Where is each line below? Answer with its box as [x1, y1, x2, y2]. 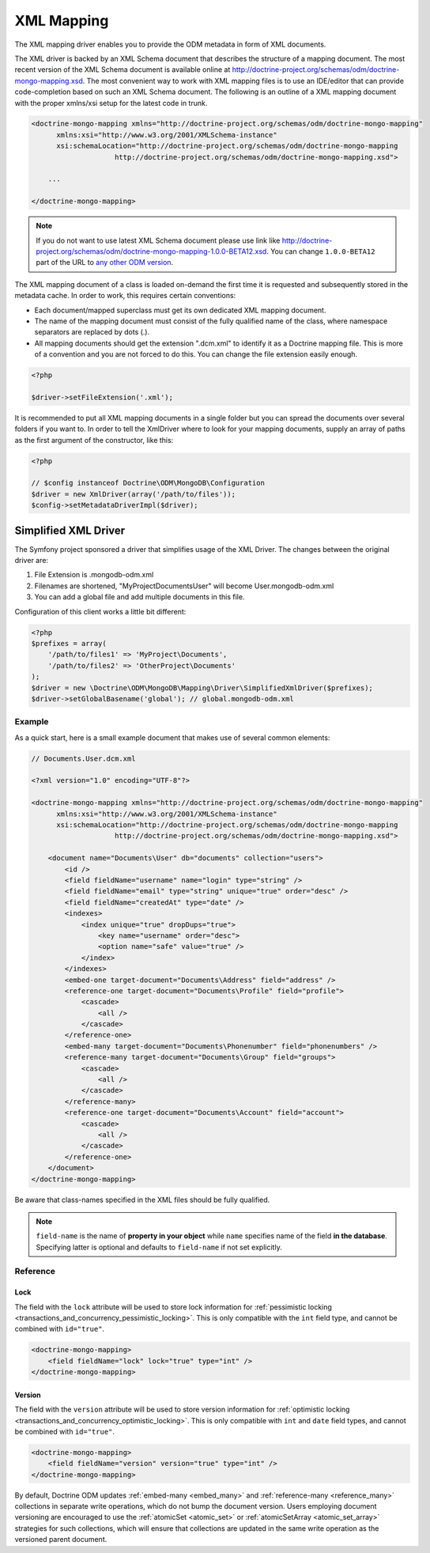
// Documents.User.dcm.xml [31, 754, 136, 763]
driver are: [14, 556, 49, 565]
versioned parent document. [14, 1535, 107, 1544]
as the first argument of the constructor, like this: [14, 435, 174, 444]
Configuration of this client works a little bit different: [14, 606, 187, 616]
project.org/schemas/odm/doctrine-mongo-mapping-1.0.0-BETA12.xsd [36, 246, 267, 256]
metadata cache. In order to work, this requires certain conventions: [14, 291, 236, 300]
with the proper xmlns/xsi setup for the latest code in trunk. [14, 98, 208, 108]
